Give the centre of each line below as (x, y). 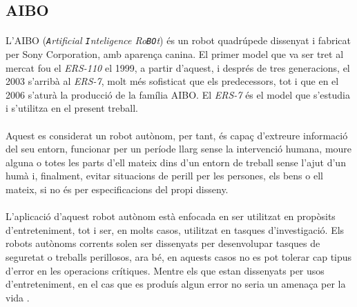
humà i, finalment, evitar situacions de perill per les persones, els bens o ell (164, 176)
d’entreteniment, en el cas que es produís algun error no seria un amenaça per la (176, 284)
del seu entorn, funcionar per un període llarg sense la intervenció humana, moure (179, 149)
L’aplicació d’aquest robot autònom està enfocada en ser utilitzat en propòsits (171, 216)
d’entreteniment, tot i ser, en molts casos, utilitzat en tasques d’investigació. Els (175, 229)
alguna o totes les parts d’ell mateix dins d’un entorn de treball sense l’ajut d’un (176, 162)
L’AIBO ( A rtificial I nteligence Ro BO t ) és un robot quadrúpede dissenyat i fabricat (178, 40)
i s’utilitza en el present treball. (72, 108)
